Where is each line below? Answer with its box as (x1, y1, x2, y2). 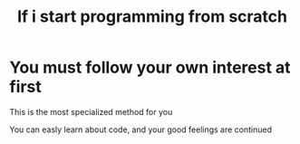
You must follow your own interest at (9, 57, 292, 78)
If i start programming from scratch (16, 6, 288, 27)
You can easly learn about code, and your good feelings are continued (9, 124, 273, 135)
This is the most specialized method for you (9, 106, 173, 117)
